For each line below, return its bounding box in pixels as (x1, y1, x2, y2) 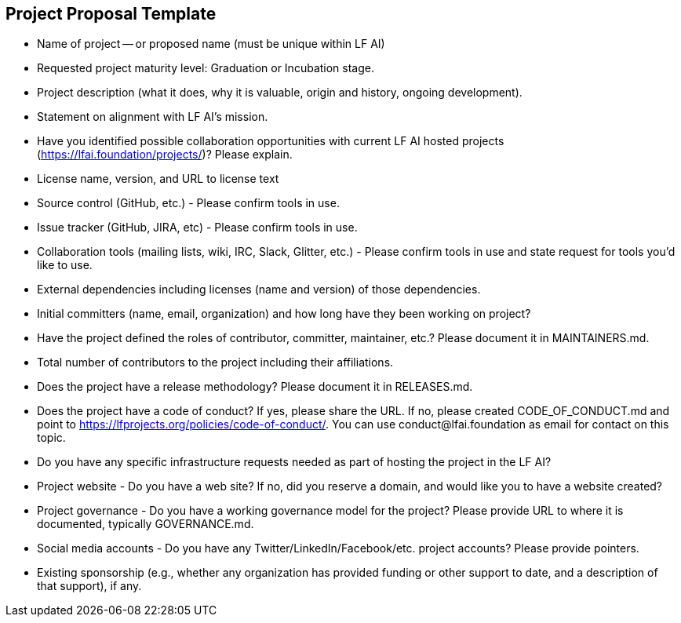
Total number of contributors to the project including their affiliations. (37, 355, 394, 370)
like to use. (37, 258, 93, 272)
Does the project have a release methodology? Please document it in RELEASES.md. (37, 380, 473, 394)
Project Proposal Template (5, 4, 217, 24)
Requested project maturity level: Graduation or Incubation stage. (37, 61, 374, 75)
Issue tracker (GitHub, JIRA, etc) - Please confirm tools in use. (37, 220, 358, 235)
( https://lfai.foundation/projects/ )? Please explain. (37, 148, 293, 162)
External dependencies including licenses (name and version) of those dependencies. (37, 282, 481, 297)
